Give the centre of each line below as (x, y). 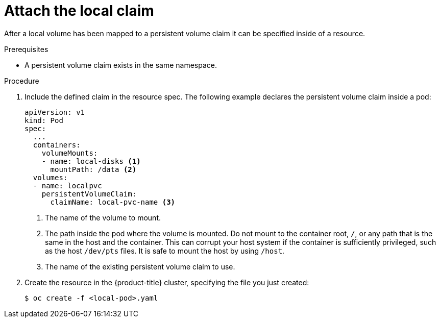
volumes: (50, 177)
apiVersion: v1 (55, 112)
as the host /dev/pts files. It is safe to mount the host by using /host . (165, 251)
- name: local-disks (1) (91, 161)
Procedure (22, 81)
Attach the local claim (79, 11)
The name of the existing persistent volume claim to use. (140, 266)
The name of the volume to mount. (103, 217)
